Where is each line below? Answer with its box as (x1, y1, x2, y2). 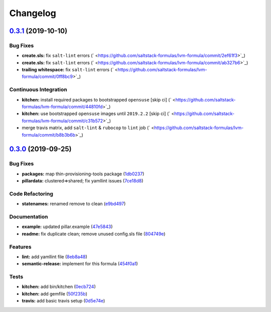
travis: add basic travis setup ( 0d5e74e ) (22, 298, 105, 304)
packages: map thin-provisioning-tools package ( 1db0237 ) (22, 171, 145, 177)
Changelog (9, 8, 56, 19)
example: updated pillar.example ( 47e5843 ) (22, 224, 113, 230)
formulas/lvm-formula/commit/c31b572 (22, 118, 103, 124)
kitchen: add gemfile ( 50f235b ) (22, 290, 87, 296)
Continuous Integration (9, 86, 67, 93)
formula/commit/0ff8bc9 (22, 73, 73, 80)
